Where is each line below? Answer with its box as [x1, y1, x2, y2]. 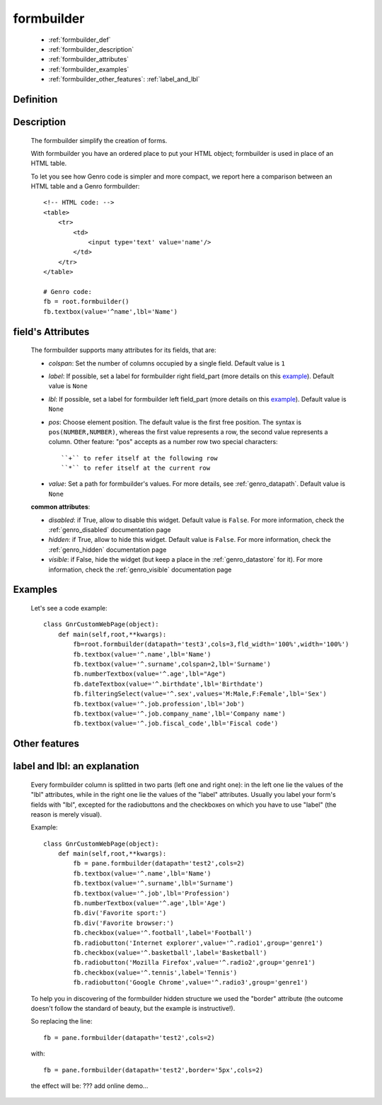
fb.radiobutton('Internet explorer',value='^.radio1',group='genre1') [73, 939, 323, 947]
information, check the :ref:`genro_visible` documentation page [48, 565, 232, 574]
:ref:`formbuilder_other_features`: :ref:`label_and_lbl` [48, 75, 201, 84]
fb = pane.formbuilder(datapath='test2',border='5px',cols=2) [43, 1066, 264, 1074]
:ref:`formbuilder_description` [48, 45, 134, 53]
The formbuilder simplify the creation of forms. [30, 136, 168, 144]
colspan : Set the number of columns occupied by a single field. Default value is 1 [48, 358, 286, 368]
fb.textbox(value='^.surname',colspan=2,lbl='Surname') [73, 659, 272, 668]
